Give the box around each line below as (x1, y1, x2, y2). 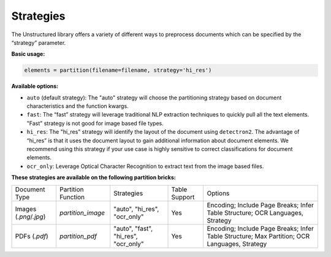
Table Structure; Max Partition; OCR (207, 232, 310, 240)
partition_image (59, 209, 105, 217)
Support (171, 193, 195, 201)
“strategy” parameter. (11, 39, 66, 46)
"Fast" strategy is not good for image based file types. (26, 120, 164, 127)
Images (15, 204, 37, 213)
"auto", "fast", (113, 224, 153, 232)
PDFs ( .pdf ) (15, 232, 48, 240)
